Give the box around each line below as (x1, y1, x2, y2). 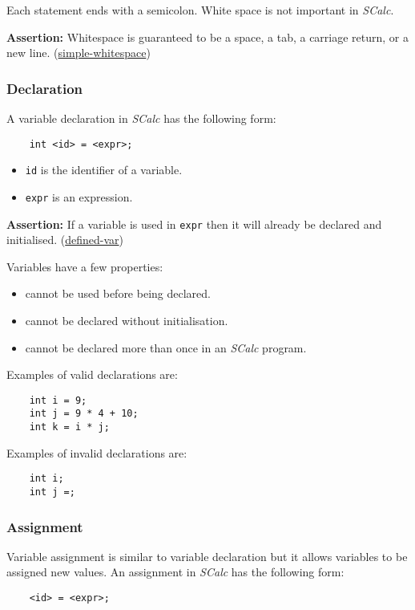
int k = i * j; (29, 421, 110, 433)
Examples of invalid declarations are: (6, 444, 187, 461)
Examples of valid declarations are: (6, 366, 178, 383)
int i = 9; (29, 394, 87, 406)
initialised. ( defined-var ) (6, 231, 123, 248)
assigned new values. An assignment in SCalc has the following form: (6, 563, 344, 580)
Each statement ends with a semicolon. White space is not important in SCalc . (6, 2, 394, 18)
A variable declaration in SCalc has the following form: (6, 110, 276, 126)
